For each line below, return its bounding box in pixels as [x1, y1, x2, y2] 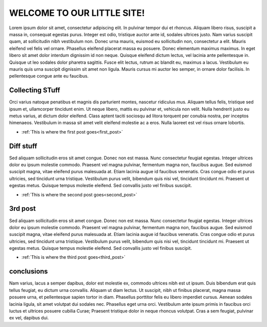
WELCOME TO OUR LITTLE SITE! [9, 7, 145, 18]
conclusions [9, 267, 48, 276]
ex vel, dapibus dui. [9, 315, 49, 321]
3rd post [9, 204, 36, 213]
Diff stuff [9, 141, 38, 150]
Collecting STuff [9, 86, 60, 94]
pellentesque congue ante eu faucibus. [9, 73, 89, 79]
